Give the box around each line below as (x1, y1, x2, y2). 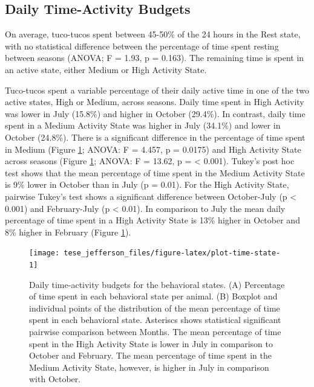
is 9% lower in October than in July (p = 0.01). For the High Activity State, (5, 178, 289, 191)
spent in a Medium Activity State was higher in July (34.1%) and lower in (5, 119, 281, 132)
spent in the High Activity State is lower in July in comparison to (29, 337, 273, 350)
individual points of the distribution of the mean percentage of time (29, 301, 280, 314)
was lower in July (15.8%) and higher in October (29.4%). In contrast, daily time (5, 107, 306, 120)
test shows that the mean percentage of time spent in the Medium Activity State (5, 166, 305, 179)
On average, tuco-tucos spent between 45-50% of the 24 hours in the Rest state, (5, 28, 301, 40)
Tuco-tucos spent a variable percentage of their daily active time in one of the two (5, 83, 310, 96)
